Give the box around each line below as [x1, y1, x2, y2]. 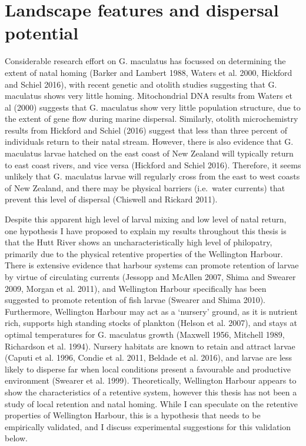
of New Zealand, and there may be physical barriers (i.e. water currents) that [5, 181, 285, 194]
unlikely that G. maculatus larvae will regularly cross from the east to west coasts [5, 170, 300, 182]
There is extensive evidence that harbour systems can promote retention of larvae [5, 259, 299, 271]
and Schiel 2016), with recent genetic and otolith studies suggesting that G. [5, 78, 277, 90]
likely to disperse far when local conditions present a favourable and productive [5, 362, 291, 375]
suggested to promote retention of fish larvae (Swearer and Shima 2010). [5, 294, 265, 306]
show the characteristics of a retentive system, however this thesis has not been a [5, 385, 297, 398]
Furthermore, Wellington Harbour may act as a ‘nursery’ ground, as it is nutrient [5, 305, 298, 317]
